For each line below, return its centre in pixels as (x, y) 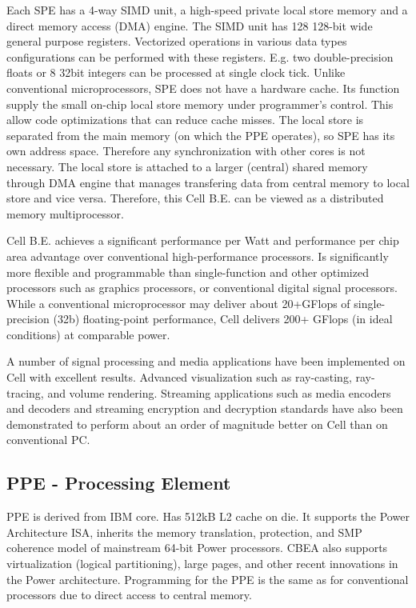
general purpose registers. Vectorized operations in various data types (177, 41)
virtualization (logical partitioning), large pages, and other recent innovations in (202, 564)
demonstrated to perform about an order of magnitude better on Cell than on (197, 424)
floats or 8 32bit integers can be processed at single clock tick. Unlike (176, 72)
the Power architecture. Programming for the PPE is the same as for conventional (208, 579)
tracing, (25, 392)
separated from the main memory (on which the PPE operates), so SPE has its (201, 135)
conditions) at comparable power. (88, 334)
